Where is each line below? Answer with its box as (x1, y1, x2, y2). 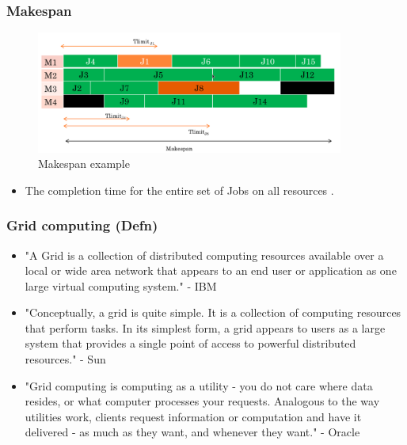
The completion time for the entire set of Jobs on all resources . (25, 181, 334, 198)
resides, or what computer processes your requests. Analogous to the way (25, 393, 380, 409)
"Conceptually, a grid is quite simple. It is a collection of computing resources (25, 304, 401, 321)
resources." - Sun (25, 351, 106, 367)
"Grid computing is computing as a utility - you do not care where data (25, 377, 373, 394)
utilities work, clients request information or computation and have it (25, 408, 362, 424)
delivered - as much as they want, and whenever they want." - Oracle (25, 424, 360, 440)
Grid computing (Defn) (6, 215, 158, 235)
